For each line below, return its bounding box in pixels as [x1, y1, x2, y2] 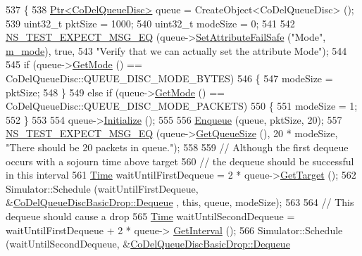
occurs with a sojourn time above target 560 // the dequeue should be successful [6, 153, 354, 168]
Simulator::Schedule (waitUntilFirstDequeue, [6, 181, 199, 196]
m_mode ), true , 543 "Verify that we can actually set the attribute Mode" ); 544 [6, 43, 347, 58]
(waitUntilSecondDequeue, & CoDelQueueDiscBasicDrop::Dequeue [6, 236, 290, 251]
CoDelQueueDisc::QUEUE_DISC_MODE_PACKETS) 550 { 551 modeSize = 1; [6, 98, 358, 113]
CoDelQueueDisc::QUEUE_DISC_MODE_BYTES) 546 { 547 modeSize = [6, 70, 333, 85]
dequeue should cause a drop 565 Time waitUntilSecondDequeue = [6, 208, 295, 223]
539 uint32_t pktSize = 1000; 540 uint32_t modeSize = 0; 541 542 [6, 15, 295, 30]
